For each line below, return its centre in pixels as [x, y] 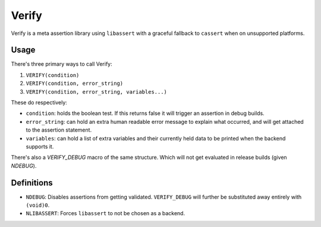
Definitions [32, 183]
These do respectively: [39, 103]
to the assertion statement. [59, 130]
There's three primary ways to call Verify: [62, 64]
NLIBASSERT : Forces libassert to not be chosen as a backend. [106, 213]
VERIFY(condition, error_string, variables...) [97, 92]
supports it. [40, 146]
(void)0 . [38, 205]
